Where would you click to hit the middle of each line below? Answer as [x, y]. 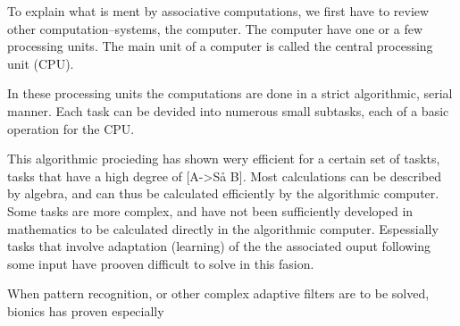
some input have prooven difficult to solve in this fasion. [161, 263]
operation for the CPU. [71, 128]
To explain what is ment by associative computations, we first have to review [218, 11]
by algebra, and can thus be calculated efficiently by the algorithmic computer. [223, 193]
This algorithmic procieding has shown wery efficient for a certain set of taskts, [224, 159]
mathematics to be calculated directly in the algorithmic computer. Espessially [223, 228]
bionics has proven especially [86, 310]
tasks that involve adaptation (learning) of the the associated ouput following [219, 246]
